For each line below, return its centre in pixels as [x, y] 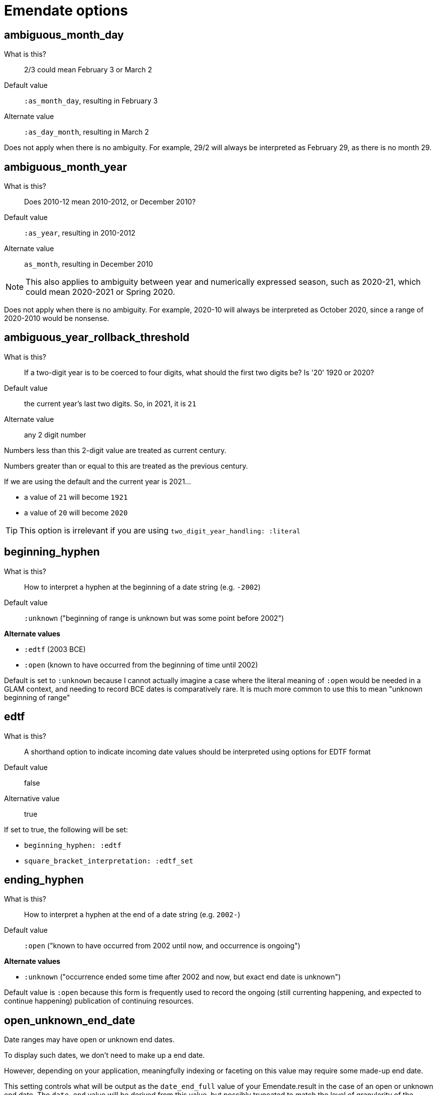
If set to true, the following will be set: [66, 829]
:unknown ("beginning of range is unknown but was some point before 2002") [154, 618]
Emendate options [66, 11]
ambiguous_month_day [64, 35]
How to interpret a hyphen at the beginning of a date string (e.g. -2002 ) [142, 587]
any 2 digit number [55, 434]
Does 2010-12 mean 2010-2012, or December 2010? [110, 202]
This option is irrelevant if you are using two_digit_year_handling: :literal [160, 530]
